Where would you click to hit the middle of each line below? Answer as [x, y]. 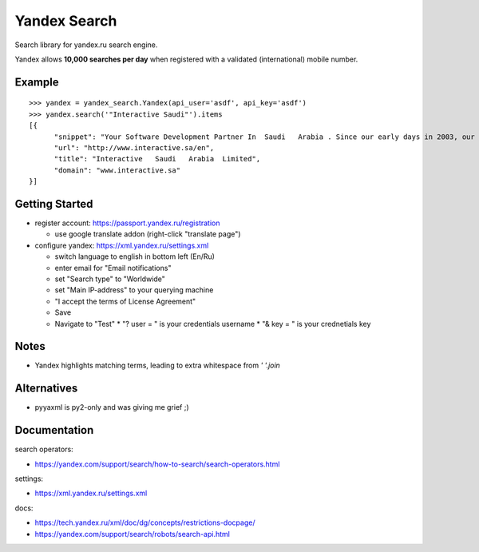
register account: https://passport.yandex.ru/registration [127, 223]
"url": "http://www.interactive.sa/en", [134, 147]
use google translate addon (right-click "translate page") [148, 234]
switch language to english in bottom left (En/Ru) [135, 256]
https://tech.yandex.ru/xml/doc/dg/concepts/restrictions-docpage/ [145, 522]
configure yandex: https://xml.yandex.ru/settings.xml [122, 245]
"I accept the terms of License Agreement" [125, 301]
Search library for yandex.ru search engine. [86, 45]
